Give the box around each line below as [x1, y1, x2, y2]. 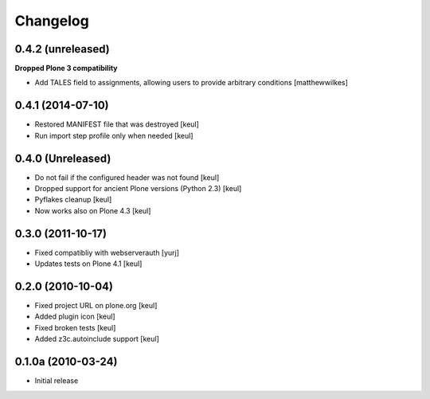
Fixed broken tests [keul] [34, 323, 116, 332]
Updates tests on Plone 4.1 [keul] [34, 259, 143, 268]
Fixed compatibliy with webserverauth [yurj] [34, 248, 179, 257]
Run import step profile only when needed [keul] [34, 131, 193, 140]
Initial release [34, 376, 79, 385]
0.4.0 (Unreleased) [14, 151, 111, 165]
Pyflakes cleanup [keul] [34, 195, 112, 205]
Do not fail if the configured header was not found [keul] [34, 172, 220, 182]
